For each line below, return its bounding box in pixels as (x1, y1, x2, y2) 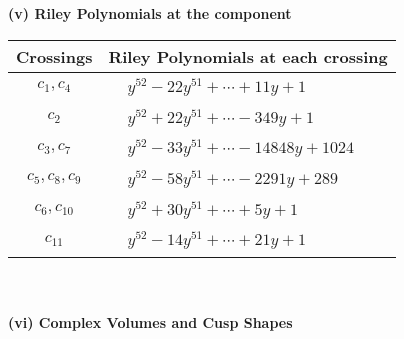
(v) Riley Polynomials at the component (8, 3, 292, 23)
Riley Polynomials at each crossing (108, 44, 388, 68)
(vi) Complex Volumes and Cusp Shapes (8, 311, 293, 332)
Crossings (16, 44, 93, 68)
